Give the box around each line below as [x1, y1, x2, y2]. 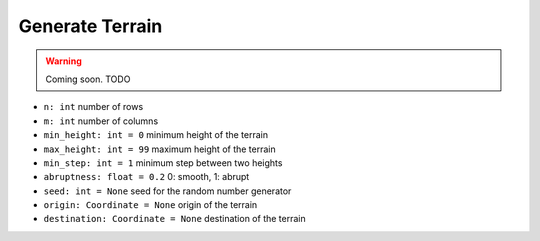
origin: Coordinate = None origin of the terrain [43, 199, 258, 211]
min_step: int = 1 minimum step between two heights [43, 156, 283, 169]
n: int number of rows [43, 101, 144, 113]
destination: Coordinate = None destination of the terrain [43, 213, 306, 225]
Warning [45, 55, 82, 67]
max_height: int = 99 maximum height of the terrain [43, 143, 276, 155]
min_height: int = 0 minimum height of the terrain [43, 129, 269, 141]
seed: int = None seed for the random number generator [43, 185, 292, 197]
